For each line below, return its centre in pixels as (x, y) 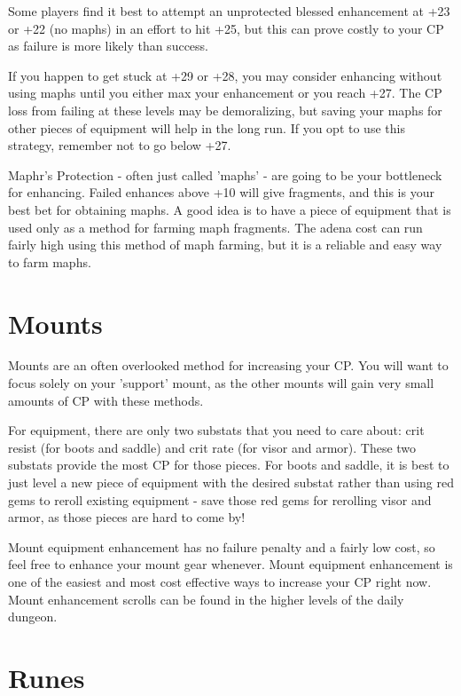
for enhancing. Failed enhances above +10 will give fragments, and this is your (221, 192)
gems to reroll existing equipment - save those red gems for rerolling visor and (220, 499)
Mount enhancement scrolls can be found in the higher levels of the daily (206, 599)
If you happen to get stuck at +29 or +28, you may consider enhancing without (225, 75)
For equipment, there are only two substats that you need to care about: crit (216, 430)
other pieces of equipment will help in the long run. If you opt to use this (207, 127)
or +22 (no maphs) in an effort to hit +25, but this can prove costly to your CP (226, 28)
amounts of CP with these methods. (106, 400)
